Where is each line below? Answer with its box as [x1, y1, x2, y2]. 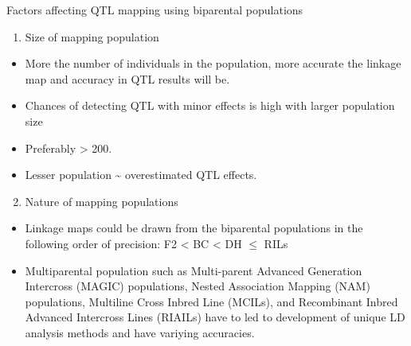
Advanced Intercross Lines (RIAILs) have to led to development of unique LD [25, 309, 405, 325]
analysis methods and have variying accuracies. [25, 324, 255, 340]
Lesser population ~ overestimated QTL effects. [25, 166, 257, 183]
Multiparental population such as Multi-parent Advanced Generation [25, 262, 362, 278]
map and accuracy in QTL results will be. [25, 70, 230, 87]
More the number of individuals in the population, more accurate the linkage [25, 55, 401, 72]
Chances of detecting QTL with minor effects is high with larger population [25, 97, 395, 114]
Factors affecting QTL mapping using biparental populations [6, 2, 303, 17]
